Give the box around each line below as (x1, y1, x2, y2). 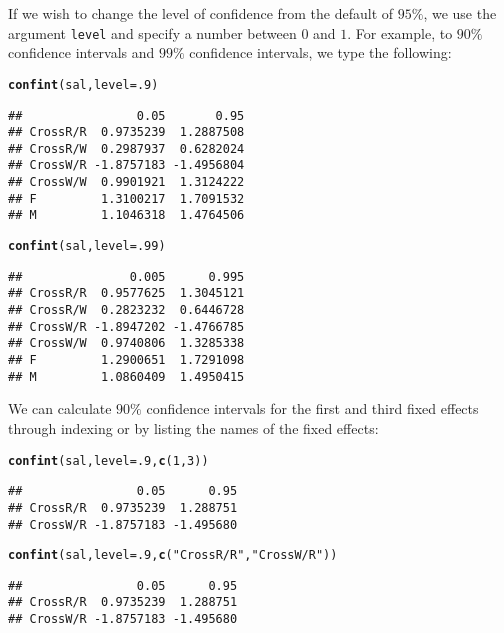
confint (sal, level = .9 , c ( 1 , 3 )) (8, 453, 209, 468)
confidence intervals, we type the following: (189, 42, 452, 63)
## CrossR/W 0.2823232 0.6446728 (8, 303, 245, 318)
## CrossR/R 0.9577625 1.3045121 (8, 286, 245, 301)
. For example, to (347, 22, 453, 43)
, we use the (423, 3, 497, 23)
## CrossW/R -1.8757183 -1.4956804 (8, 158, 245, 173)
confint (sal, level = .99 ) (8, 239, 166, 254)
